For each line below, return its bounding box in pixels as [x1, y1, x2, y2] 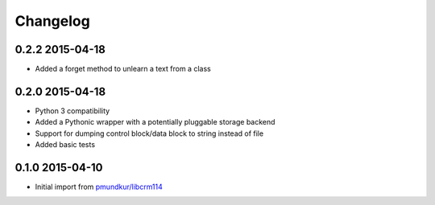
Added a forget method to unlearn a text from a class [35, 64, 211, 74]
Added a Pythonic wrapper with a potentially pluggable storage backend [35, 117, 275, 127]
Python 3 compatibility [35, 105, 110, 116]
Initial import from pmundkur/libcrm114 [35, 182, 163, 192]
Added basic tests [35, 140, 96, 150]
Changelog [14, 12, 90, 30]
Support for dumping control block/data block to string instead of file [35, 129, 264, 138]
